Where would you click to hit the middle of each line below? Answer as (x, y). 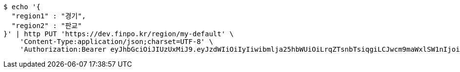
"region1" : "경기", (49, 16)
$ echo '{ (22, 7)
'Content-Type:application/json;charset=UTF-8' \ (116, 42)
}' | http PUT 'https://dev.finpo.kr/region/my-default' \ (119, 34)
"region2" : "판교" (47, 26)
